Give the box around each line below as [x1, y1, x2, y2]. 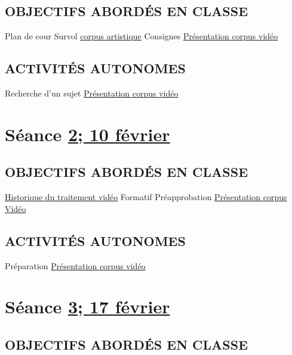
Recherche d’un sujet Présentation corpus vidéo [5, 87, 179, 99]
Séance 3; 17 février [5, 294, 170, 319]
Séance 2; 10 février [5, 122, 170, 146]
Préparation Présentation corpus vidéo [5, 259, 146, 272]
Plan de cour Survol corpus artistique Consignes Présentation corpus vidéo [5, 30, 278, 42]
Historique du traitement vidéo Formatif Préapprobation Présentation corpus [5, 191, 287, 203]
